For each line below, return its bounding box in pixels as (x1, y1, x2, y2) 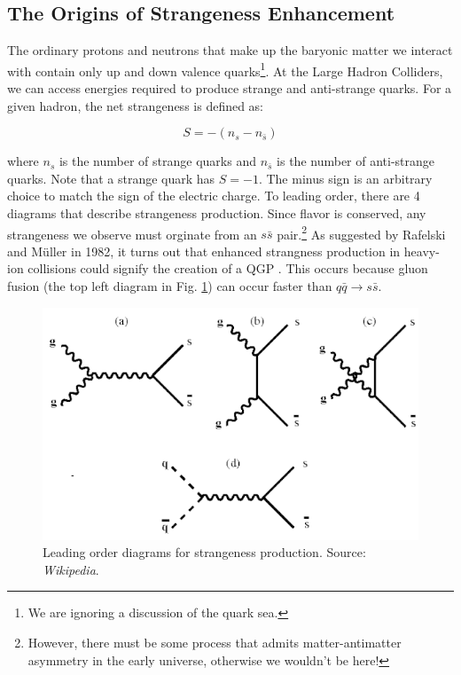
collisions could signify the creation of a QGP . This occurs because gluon (27, 259, 428, 278)
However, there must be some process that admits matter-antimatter (27, 632, 402, 651)
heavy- (403, 241, 440, 260)
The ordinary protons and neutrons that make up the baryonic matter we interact (7, 41, 453, 59)
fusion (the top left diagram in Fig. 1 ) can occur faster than (7, 277, 332, 295)
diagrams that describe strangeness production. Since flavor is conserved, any (7, 204, 426, 223)
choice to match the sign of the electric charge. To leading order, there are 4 (7, 186, 420, 205)
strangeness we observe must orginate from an (7, 224, 257, 243)
